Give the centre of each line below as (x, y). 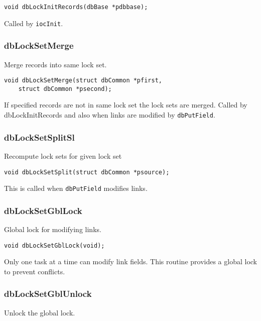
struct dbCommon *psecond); (65, 89)
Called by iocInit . (34, 23)
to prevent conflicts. (35, 271)
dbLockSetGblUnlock (48, 294)
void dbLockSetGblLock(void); (54, 245)
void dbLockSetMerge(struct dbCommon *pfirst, (83, 81)
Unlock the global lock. (40, 312)
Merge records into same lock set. (55, 64)
